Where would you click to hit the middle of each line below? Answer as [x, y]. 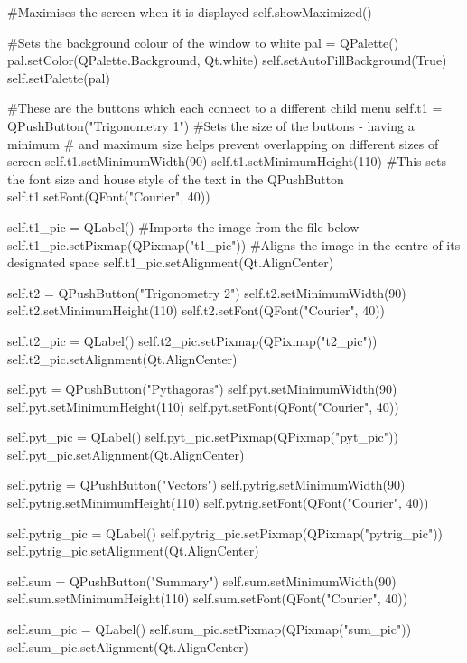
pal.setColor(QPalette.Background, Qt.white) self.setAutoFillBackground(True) [227, 60]
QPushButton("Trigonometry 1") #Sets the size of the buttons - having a [211, 125]
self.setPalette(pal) [59, 77]
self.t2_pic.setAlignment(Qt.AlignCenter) [122, 358]
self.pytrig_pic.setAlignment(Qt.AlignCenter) [133, 551]
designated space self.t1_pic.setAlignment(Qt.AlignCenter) [171, 262]
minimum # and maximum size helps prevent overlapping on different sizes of [223, 143]
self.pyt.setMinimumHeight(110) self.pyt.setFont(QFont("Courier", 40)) [203, 406]
